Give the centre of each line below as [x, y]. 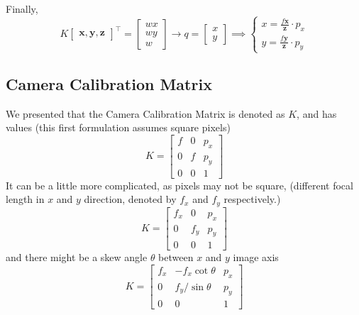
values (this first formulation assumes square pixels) [118, 127]
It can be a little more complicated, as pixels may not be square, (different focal [179, 185]
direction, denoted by [130, 199]
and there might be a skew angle [77, 257]
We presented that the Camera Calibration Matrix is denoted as [145, 113]
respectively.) [252, 199]
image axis [256, 257]
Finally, [22, 9]
